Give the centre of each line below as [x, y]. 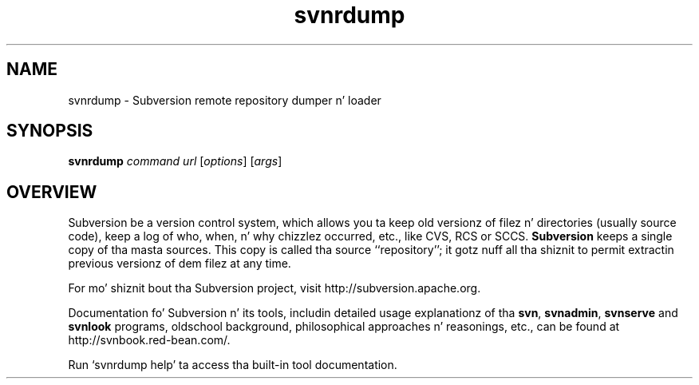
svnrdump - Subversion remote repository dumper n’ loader [225, 100]
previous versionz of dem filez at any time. [180, 264]
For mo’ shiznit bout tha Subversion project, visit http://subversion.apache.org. [274, 288]
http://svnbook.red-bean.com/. [149, 340]
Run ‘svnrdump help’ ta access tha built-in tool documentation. [233, 365]
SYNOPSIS [50, 131]
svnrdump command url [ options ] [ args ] [175, 161]
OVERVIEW [52, 192]
